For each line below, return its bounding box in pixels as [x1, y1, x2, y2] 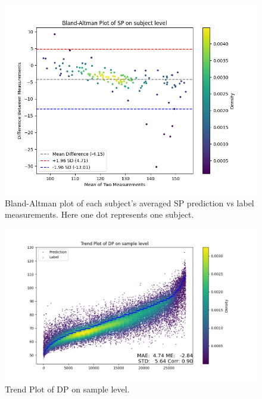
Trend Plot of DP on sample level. [5, 382, 130, 395]
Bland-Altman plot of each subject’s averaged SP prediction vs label [5, 196, 254, 209]
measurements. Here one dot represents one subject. [5, 208, 194, 221]
